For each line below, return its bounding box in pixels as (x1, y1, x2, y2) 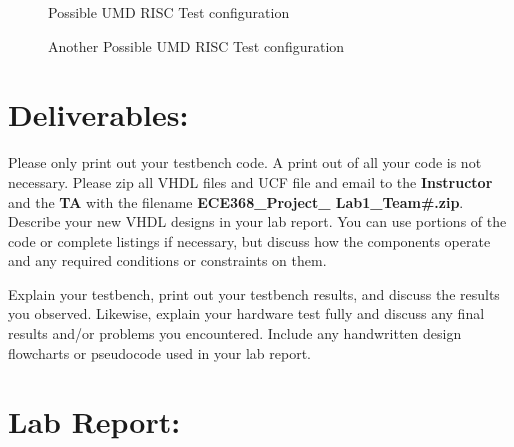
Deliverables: (8, 94, 189, 135)
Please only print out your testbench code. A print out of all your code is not (8, 152, 482, 173)
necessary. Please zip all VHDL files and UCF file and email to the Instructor (8, 171, 493, 192)
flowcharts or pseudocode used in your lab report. (8, 342, 312, 363)
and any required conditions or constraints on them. (8, 250, 327, 271)
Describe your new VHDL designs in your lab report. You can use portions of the (8, 211, 507, 232)
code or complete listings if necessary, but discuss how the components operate (8, 230, 491, 251)
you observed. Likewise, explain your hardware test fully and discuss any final (8, 303, 485, 324)
